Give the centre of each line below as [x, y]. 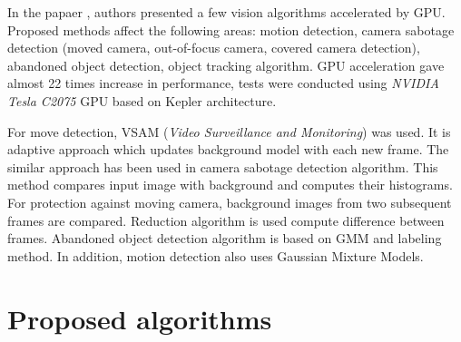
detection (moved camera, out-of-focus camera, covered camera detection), [214, 48]
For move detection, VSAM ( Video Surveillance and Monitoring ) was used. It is [229, 131]
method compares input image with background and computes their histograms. [230, 185]
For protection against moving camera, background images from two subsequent [230, 202]
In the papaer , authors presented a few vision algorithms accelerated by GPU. [226, 12]
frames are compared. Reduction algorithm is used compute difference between [226, 220]
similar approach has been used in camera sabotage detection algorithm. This [223, 166]
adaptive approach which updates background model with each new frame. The [228, 149]
